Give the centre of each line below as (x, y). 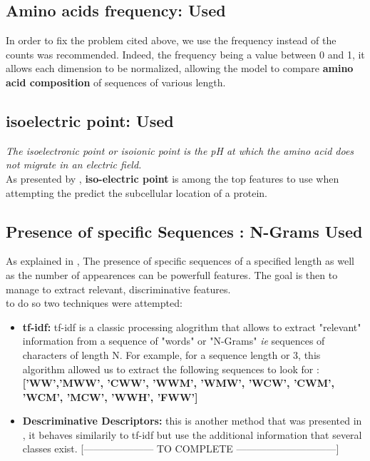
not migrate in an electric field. (74, 164)
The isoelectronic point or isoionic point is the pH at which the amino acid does (180, 150)
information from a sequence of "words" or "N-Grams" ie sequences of (174, 341)
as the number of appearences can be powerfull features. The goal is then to (172, 274)
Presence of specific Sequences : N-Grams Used (184, 231)
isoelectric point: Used (90, 120)
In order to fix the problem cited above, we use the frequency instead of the (171, 40)
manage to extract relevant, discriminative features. (118, 289)
